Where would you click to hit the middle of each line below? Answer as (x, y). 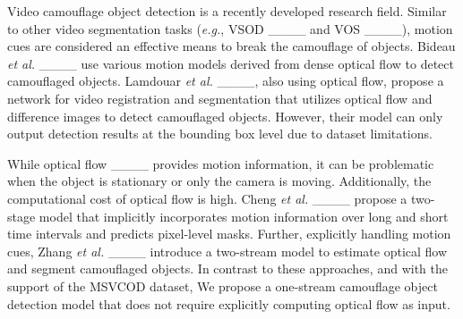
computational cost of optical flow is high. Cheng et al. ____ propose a (207, 198)
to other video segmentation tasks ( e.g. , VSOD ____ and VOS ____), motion (230, 28)
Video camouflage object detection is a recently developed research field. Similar (227, 11)
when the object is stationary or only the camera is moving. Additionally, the (219, 181)
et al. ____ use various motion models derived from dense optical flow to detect (231, 63)
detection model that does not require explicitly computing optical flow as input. (229, 303)
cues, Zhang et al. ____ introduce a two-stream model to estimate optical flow (227, 251)
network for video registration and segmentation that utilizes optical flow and (220, 98)
